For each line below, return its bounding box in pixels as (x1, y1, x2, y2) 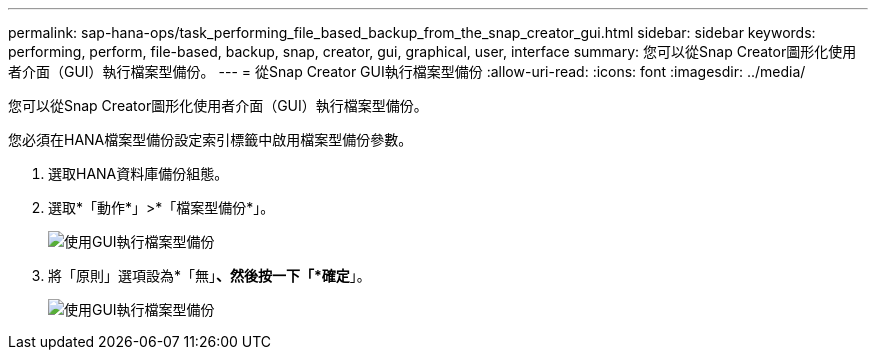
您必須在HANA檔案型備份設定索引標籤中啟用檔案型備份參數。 (8, 131, 413, 148)
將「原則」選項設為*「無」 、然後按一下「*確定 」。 (48, 267, 371, 284)
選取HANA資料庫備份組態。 (48, 165, 229, 182)
